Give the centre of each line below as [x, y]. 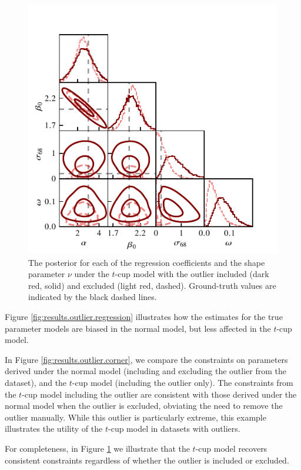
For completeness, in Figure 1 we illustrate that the [97, 448]
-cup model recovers [231, 448]
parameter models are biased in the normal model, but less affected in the [138, 328]
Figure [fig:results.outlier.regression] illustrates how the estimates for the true [144, 316]
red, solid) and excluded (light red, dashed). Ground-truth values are [152, 285]
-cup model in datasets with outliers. [174, 429]
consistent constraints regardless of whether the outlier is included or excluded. [147, 460]
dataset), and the [36, 382]
